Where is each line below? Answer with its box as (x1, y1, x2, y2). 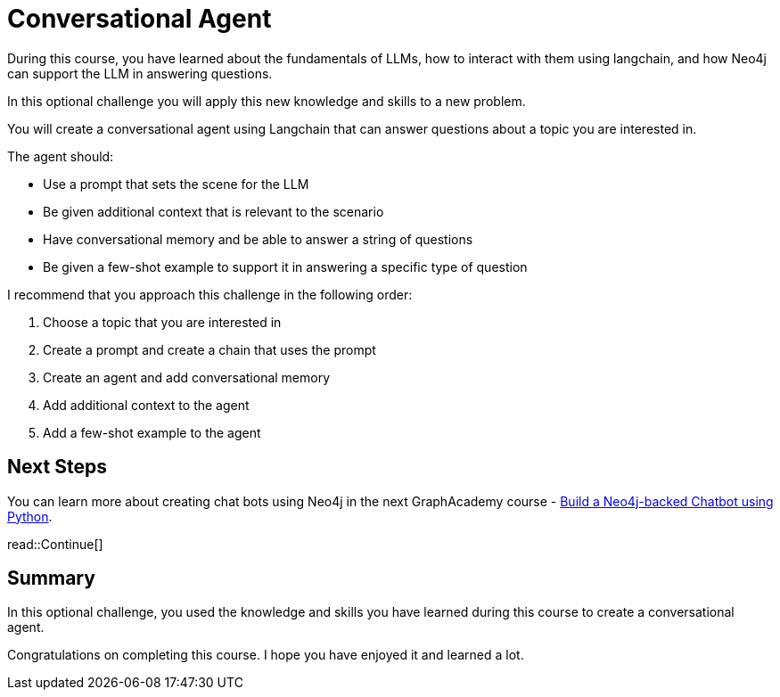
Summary (7, 567, 95, 590)
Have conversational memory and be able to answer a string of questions (43, 231, 473, 247)
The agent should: (7, 148, 114, 164)
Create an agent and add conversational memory (43, 369, 331, 385)
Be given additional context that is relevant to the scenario (43, 203, 384, 219)
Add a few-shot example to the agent (43, 424, 261, 440)
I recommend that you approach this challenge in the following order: (7, 286, 413, 302)
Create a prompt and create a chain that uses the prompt (43, 341, 376, 357)
